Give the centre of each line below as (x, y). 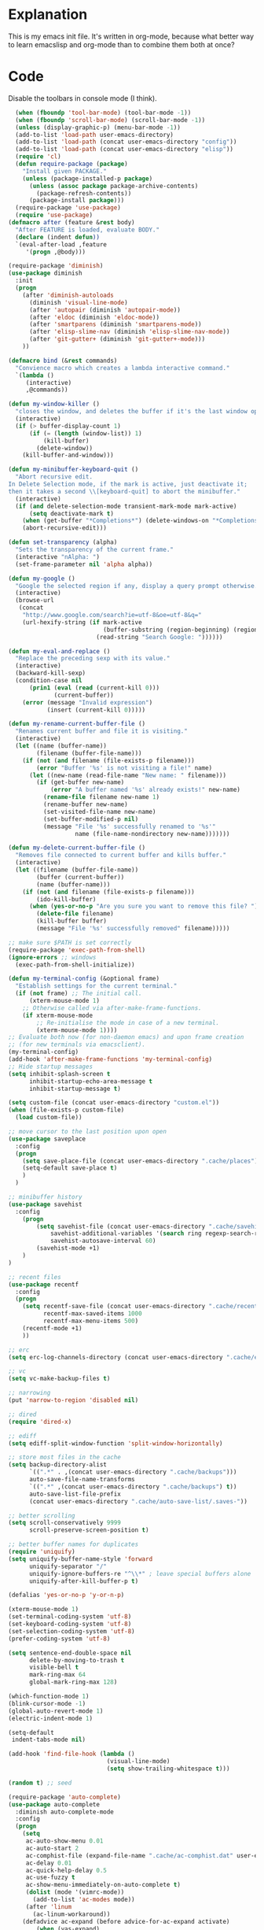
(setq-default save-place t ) (70, 1168)
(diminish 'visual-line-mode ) (78, 302)
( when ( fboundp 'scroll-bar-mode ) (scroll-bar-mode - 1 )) (110, 120)
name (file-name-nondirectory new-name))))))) (152, 834)
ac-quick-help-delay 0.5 (66, 1870)
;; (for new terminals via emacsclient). (77, 1044)
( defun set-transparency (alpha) (63, 542)
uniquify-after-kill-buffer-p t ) (84, 1581)
